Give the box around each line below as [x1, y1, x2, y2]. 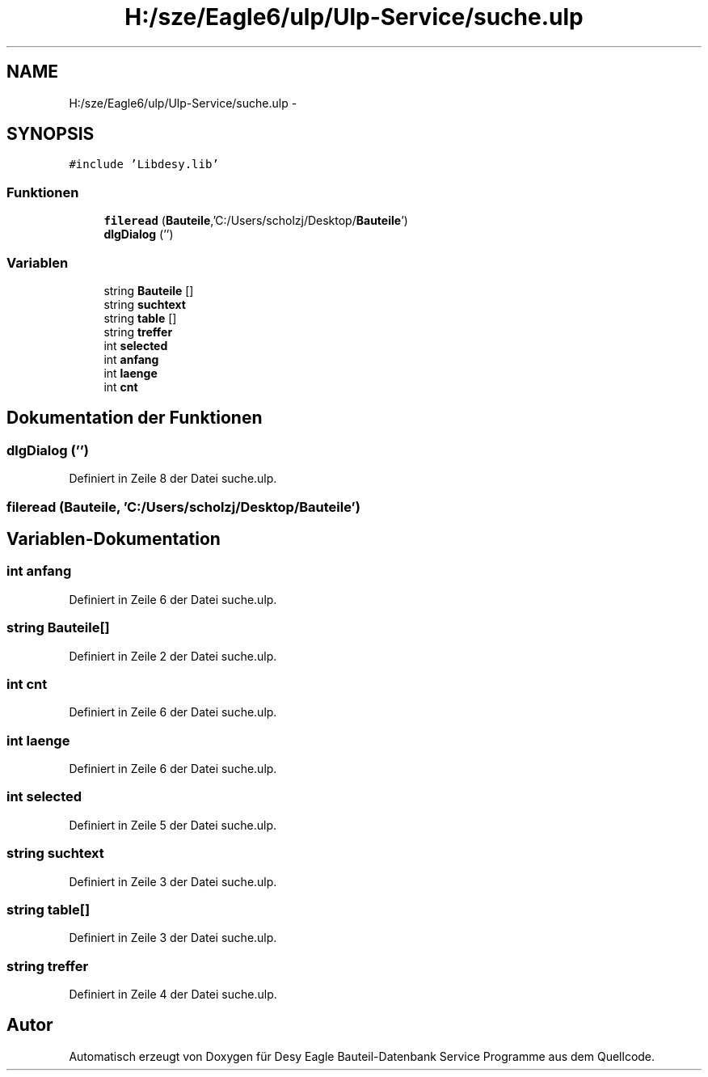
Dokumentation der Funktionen [6, 408, 263, 429]
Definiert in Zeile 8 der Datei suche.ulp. [69, 471, 277, 486]
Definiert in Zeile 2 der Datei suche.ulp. [69, 648, 277, 663]
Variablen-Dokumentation [6, 528, 221, 549]
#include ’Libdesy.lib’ [69, 158, 219, 171]
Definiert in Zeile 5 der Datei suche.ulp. [69, 817, 277, 832]
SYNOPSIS [6, 124, 95, 145]
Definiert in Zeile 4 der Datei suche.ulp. [69, 987, 277, 1001]
